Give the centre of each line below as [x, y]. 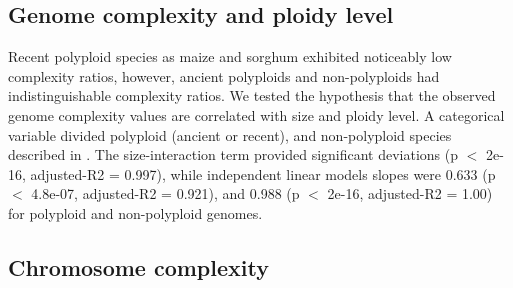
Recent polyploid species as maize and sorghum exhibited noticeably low [230, 56]
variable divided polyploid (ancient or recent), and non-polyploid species [230, 134]
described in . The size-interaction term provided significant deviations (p [233, 154]
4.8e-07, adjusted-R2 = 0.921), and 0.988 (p [165, 193]
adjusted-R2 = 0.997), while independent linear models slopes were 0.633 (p [263, 173]
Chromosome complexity [138, 266]
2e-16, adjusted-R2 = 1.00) [410, 193]
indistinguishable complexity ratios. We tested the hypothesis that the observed [252, 95]
